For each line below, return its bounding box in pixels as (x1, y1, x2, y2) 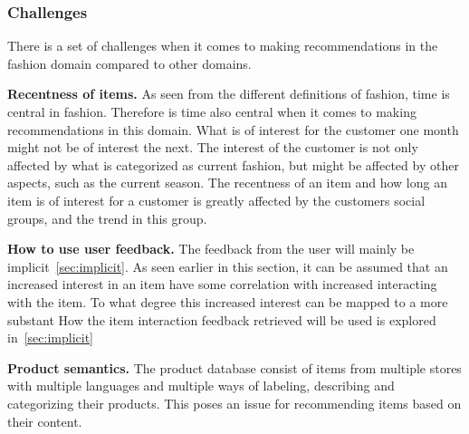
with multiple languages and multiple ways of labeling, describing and (7, 376, 395, 395)
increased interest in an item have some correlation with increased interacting (7, 275, 437, 294)
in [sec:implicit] (7, 328, 93, 347)
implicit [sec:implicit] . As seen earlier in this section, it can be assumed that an (7, 256, 448, 275)
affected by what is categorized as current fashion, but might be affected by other (7, 155, 459, 174)
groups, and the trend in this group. (7, 208, 207, 227)
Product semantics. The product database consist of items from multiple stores (7, 358, 462, 377)
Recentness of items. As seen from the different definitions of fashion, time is (7, 84, 450, 103)
